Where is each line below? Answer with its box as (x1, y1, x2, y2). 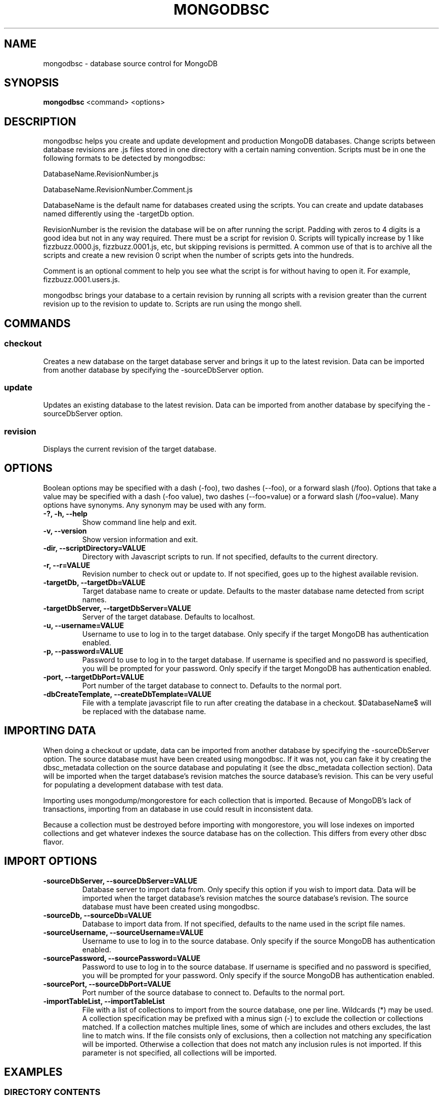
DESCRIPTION (4, 115, 76, 128)
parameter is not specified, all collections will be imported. (82, 1048, 277, 1057)
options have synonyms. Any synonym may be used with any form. (43, 500, 267, 509)
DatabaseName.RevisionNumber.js (43, 169, 159, 179)
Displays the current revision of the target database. (43, 445, 216, 453)
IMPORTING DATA (4, 724, 96, 737)
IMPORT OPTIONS (4, 855, 97, 868)
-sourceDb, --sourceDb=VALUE (43, 910, 152, 919)
